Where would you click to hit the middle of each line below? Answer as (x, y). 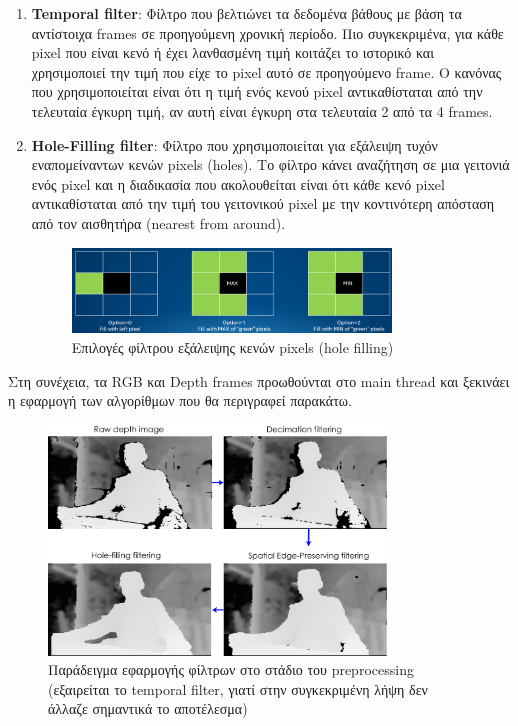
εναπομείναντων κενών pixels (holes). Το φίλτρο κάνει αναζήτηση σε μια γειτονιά (270, 164)
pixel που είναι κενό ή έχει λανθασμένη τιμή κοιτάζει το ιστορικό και (232, 52)
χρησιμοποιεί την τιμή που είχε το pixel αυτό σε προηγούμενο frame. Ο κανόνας (266, 71)
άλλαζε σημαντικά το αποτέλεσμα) (148, 708)
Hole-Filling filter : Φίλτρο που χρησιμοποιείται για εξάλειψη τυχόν (234, 144)
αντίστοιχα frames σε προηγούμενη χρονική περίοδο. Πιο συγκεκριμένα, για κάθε (267, 32)
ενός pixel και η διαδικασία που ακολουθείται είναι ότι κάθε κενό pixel (238, 183)
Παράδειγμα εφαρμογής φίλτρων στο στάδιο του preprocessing (231, 669)
